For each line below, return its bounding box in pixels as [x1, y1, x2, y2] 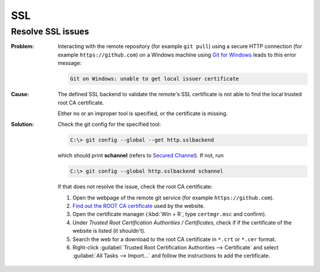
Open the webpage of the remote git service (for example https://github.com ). [72, 194, 274, 201]
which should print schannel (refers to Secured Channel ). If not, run [57, 152, 224, 159]
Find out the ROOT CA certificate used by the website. [72, 203, 205, 210]
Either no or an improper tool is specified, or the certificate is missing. [57, 110, 228, 117]
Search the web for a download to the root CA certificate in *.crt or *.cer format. [72, 235, 277, 243]
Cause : [11, 91, 30, 98]
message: [57, 59, 82, 67]
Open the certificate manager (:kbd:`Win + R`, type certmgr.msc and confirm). [72, 211, 267, 218]
